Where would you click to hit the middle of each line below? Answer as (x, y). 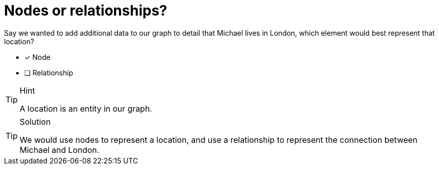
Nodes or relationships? (86, 11)
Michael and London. (59, 150)
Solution (35, 121)
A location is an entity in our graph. (86, 108)
